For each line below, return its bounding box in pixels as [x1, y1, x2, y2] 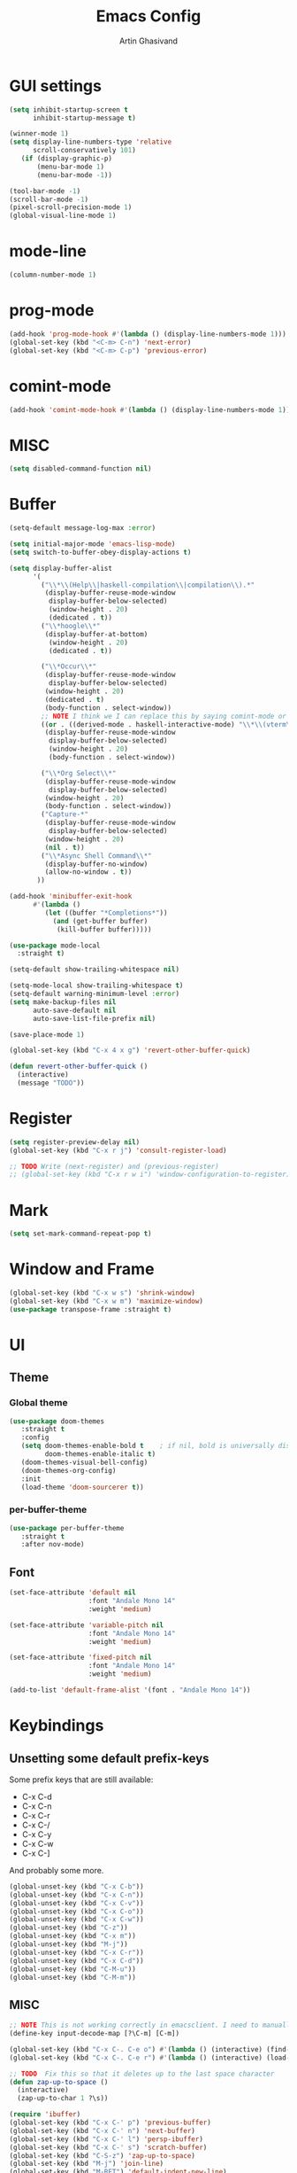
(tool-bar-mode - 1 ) [9, 186, 81, 196]
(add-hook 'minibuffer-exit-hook [9, 892, 133, 901]
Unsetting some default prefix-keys [9, 1750, 209, 1765]
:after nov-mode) [20, 1540, 86, 1549]
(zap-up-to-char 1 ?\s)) [17, 2094, 109, 2103]
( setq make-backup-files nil [9, 997, 117, 1007]
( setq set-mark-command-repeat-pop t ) [9, 1229, 152, 1238]
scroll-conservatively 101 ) [32, 146, 137, 155]
